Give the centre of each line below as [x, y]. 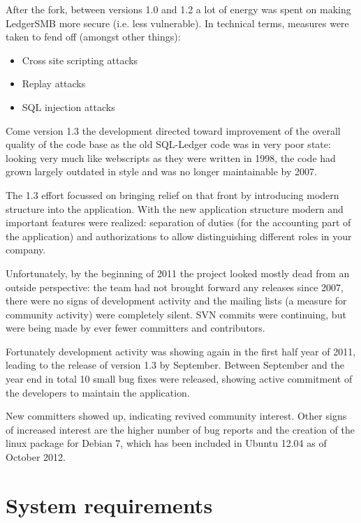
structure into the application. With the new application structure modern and [175, 208]
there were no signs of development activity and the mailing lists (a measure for [176, 301]
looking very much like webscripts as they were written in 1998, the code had [171, 157]
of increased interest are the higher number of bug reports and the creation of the [180, 429]
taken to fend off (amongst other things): [93, 37]
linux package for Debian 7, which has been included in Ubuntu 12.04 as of [166, 443]
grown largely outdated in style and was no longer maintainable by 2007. [161, 171]
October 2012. [36, 457]
